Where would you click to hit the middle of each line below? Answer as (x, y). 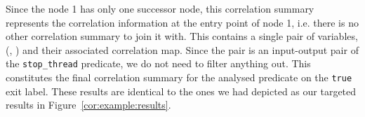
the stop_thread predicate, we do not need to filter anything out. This (158, 63)
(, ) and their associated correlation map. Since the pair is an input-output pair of (182, 49)
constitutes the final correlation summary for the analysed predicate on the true (179, 77)
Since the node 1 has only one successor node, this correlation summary (160, 8)
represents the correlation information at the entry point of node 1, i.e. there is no (182, 22)
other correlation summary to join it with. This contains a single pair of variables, (182, 36)
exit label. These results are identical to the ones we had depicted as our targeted (181, 91)
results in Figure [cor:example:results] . (88, 105)
